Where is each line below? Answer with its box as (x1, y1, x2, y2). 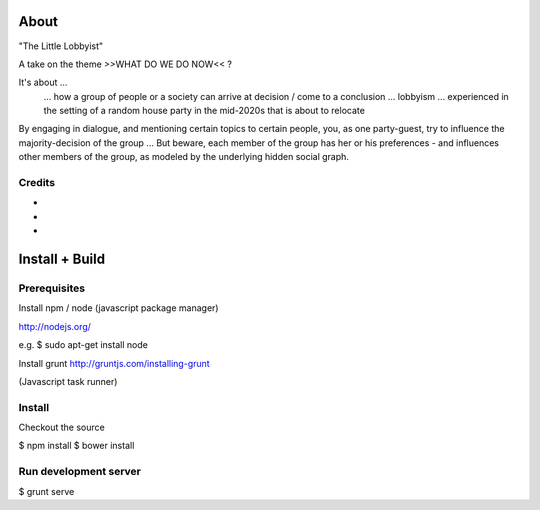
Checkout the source (18, 421, 105, 434)
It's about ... (18, 76, 68, 89)
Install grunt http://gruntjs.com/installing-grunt (18, 357, 210, 369)
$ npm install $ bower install (18, 440, 135, 452)
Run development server (18, 465, 142, 479)
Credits (18, 176, 55, 190)
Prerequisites (18, 281, 85, 295)
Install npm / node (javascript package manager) (18, 302, 219, 314)
